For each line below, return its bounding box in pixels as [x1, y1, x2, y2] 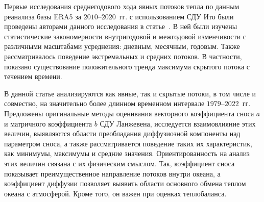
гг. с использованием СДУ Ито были [119, 11, 234, 21]
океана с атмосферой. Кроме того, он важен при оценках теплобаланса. [4, 188, 227, 198]
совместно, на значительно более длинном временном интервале [4, 98, 205, 109]
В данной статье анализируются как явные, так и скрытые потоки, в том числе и [4, 88, 256, 98]
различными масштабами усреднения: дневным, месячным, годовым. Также [4, 41, 240, 52]
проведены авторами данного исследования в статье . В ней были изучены [4, 21, 237, 32]
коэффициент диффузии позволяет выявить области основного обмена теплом [4, 178, 246, 189]
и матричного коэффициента [4, 118, 92, 129]
